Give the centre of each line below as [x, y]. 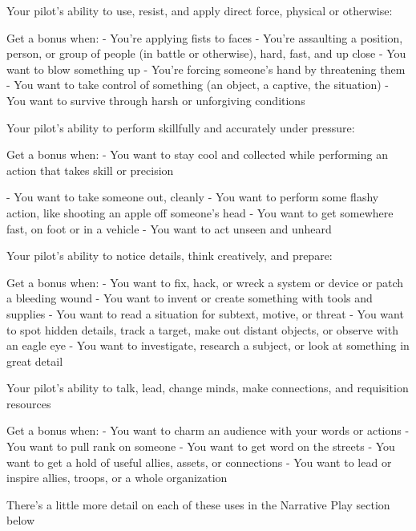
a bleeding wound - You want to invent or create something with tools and [190, 298]
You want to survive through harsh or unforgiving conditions [156, 100]
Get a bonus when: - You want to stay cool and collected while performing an [197, 154]
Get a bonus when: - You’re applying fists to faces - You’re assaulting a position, [205, 37]
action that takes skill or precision [90, 170]
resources [29, 403]
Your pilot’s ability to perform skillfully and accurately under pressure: [181, 127]
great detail [35, 361]
